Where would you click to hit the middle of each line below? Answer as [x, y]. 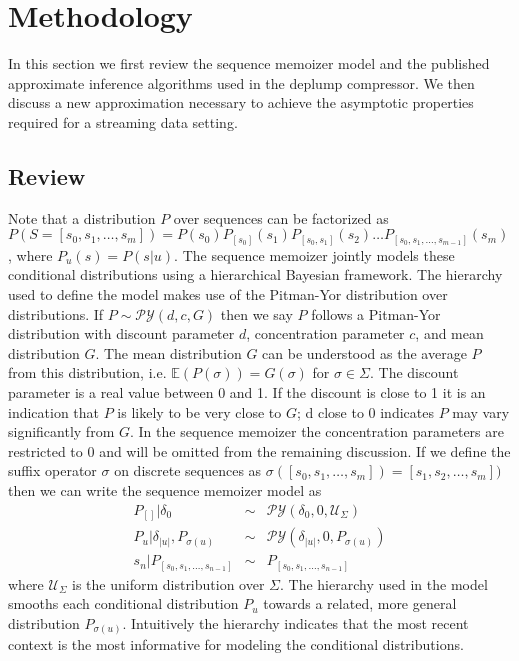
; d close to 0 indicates [365, 411]
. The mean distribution [168, 352]
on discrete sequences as [188, 470]
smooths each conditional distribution [123, 603]
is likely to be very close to [199, 411]
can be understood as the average [364, 352]
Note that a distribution [82, 217]
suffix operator [52, 470]
